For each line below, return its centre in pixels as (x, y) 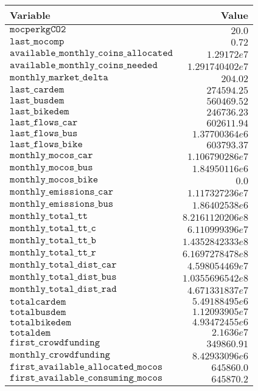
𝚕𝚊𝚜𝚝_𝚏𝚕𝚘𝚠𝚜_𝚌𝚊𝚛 (44, 122)
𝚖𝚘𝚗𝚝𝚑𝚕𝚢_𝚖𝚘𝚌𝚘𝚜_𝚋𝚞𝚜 (51, 167)
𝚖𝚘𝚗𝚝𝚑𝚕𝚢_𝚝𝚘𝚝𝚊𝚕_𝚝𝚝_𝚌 (53, 228)
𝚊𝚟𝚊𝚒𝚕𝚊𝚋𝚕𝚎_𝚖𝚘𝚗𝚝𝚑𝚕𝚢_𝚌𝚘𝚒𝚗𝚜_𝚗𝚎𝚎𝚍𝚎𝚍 (84, 65)
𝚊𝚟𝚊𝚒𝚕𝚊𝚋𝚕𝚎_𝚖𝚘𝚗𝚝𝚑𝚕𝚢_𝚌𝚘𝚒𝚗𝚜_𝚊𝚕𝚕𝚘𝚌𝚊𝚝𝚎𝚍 (91, 53)
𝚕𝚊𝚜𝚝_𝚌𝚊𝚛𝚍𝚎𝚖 (37, 89)
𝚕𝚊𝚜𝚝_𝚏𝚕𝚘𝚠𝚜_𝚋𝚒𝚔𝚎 (46, 144)
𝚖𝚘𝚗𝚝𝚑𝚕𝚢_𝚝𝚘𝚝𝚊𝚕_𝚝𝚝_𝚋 (53, 240)
